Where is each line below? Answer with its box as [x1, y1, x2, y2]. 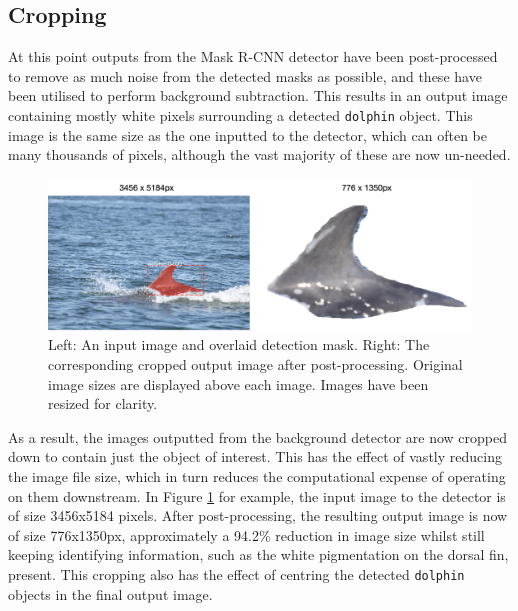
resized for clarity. [48, 393, 158, 414]
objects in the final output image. [8, 583, 213, 604]
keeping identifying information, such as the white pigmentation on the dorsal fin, [8, 544, 509, 565]
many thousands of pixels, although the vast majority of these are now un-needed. [8, 144, 511, 165]
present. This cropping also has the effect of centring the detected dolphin [8, 563, 465, 584]
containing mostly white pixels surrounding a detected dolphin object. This [8, 104, 473, 125]
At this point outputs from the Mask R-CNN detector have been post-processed [8, 46, 498, 67]
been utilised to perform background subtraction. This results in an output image [8, 85, 508, 106]
